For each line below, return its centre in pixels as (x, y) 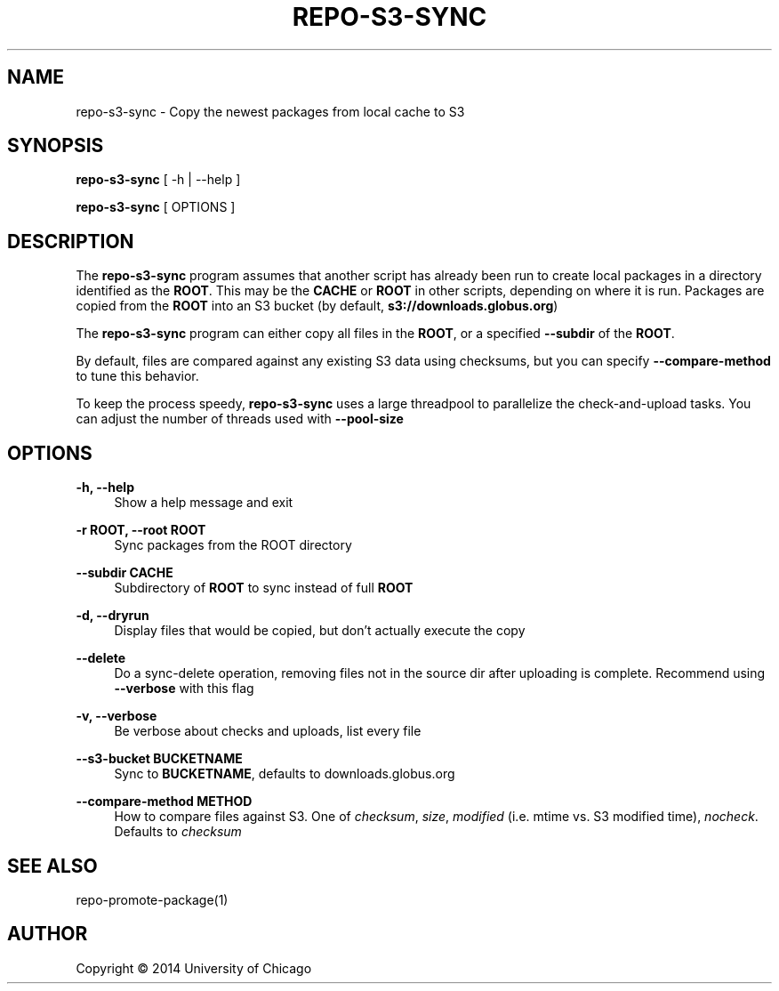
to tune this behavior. (137, 376)
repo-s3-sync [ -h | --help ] (158, 180)
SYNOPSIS (56, 146)
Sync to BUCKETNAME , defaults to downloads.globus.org (285, 774)
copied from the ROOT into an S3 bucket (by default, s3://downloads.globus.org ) (317, 306)
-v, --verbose (116, 716)
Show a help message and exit (204, 503)
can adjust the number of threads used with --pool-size (240, 419)
